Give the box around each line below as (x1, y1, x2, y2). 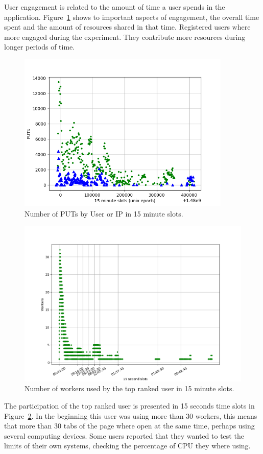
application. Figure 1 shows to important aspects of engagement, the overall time (4, 11, 259, 22)
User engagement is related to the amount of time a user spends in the (4, 2, 225, 12)
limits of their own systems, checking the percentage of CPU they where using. (4, 440, 251, 451)
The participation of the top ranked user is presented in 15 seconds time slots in (4, 400, 255, 411)
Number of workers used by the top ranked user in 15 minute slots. (25, 383, 234, 394)
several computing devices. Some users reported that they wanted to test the (4, 430, 244, 441)
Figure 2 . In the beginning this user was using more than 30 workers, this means (4, 410, 257, 421)
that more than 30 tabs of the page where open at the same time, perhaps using (4, 420, 255, 431)
